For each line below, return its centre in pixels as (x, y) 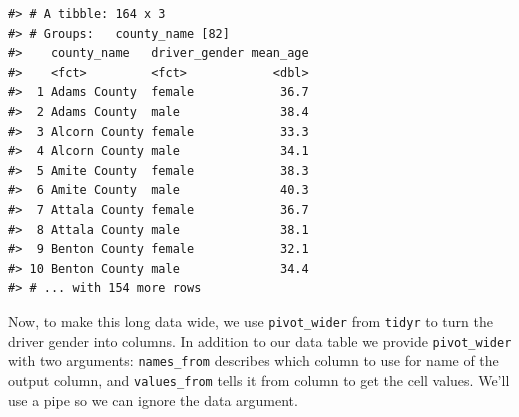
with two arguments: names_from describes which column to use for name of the (253, 360)
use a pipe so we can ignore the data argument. (153, 399)
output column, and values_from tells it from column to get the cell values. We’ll (259, 379)
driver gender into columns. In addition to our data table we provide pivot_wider (260, 340)
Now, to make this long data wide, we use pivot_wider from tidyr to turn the (250, 320)
